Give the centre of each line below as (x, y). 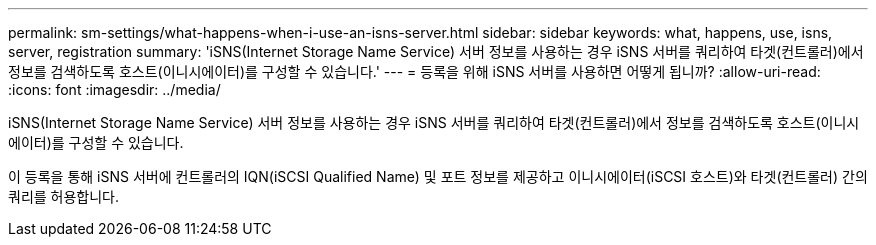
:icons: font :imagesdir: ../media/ (114, 89)
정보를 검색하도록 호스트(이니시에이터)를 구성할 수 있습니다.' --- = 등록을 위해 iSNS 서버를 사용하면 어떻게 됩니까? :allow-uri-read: (414, 71)
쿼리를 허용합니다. (64, 196)
